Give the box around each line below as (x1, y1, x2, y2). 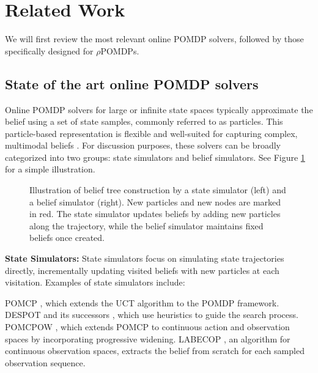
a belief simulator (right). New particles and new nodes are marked (29, 195, 281, 208)
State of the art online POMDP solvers (5, 74, 259, 93)
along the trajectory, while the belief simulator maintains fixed (29, 219, 264, 232)
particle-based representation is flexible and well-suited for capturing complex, (5, 127, 298, 139)
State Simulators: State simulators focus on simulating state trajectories (5, 252, 284, 265)
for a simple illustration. (5, 163, 95, 175)
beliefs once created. (29, 231, 105, 244)
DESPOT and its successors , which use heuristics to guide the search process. (5, 308, 298, 321)
